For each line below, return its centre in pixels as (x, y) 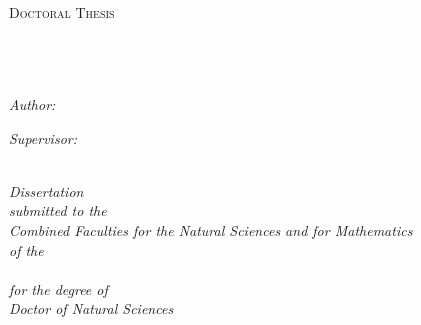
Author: (32, 103)
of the (26, 249)
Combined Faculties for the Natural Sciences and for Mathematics (211, 229)
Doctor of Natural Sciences (91, 308)
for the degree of (58, 288)
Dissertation (46, 190)
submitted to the (58, 210)
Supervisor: (43, 137)
